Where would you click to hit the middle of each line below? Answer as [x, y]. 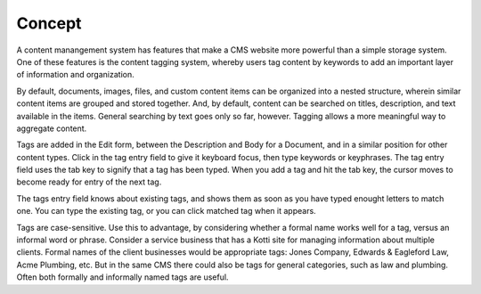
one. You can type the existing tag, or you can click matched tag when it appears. [166, 211]
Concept [49, 23]
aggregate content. [52, 128]
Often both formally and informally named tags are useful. [122, 277]
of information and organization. [75, 75]
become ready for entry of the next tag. [89, 182]
